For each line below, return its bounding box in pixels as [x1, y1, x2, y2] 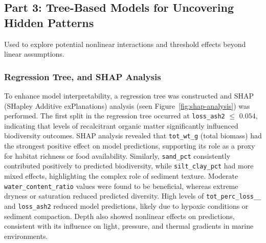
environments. [4, 230, 48, 241]
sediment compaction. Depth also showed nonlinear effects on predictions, [4, 210, 235, 221]
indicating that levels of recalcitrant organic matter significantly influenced [4, 120, 238, 131]
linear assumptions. [4, 48, 64, 59]
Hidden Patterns [4, 14, 94, 30]
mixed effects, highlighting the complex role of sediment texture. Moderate [4, 171, 238, 181]
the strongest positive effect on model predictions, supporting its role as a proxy [4, 140, 255, 151]
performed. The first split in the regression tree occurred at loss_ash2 [4, 110, 225, 121]
